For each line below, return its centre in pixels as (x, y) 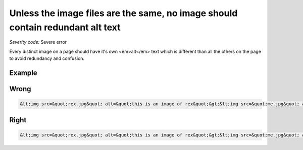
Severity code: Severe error (38, 42)
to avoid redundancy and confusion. (47, 58)
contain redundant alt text (65, 27)
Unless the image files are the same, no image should (123, 13)
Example (23, 73)
